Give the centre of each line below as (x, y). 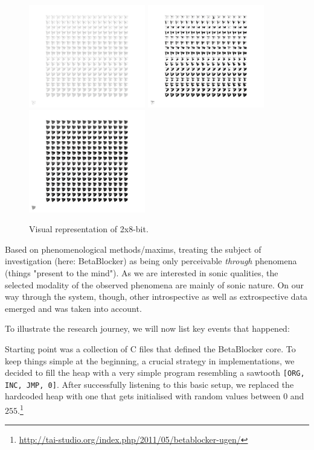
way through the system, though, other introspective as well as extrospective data (156, 296)
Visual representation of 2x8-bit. (89, 229)
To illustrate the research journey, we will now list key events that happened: (147, 328)
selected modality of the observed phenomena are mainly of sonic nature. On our (155, 284)
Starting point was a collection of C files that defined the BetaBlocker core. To (150, 348)
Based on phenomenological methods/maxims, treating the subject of (133, 249)
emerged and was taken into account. (73, 308)
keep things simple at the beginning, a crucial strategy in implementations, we (150, 360)
